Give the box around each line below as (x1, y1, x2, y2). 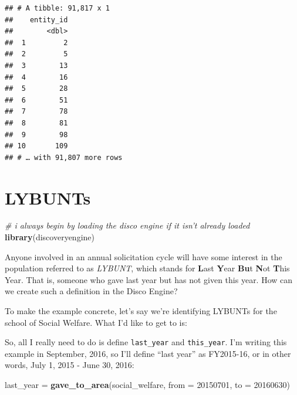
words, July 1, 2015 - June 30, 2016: (5, 359, 134, 371)
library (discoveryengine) (5, 231, 95, 243)
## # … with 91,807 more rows (5, 153, 123, 162)
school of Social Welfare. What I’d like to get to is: (5, 316, 187, 328)
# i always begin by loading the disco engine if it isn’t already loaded (5, 219, 250, 231)
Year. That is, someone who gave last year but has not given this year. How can (5, 273, 293, 285)
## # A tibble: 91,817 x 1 (5, 4, 110, 12)
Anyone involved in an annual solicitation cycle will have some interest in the (5, 250, 282, 263)
